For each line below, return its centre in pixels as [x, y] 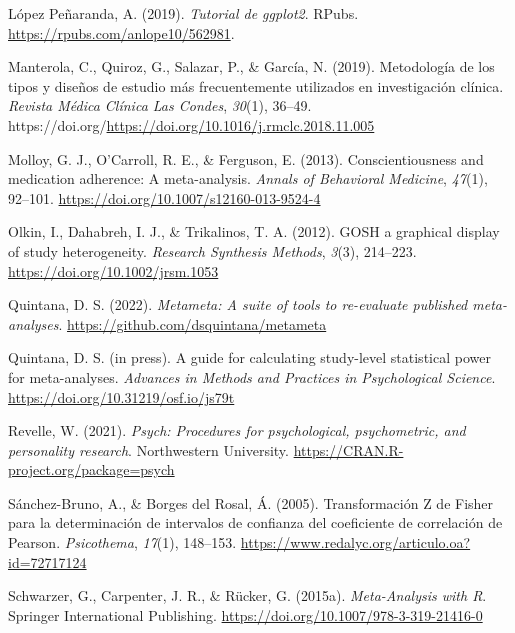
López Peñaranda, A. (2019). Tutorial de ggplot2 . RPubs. [183, 13]
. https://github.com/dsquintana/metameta [192, 323]
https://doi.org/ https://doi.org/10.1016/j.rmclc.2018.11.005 [191, 124]
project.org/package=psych [91, 469]
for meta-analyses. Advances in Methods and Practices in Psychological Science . [252, 376]
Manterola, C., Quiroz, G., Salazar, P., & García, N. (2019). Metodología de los [251, 66]
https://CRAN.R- [348, 449]
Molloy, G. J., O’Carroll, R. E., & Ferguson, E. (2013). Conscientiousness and [246, 158]
